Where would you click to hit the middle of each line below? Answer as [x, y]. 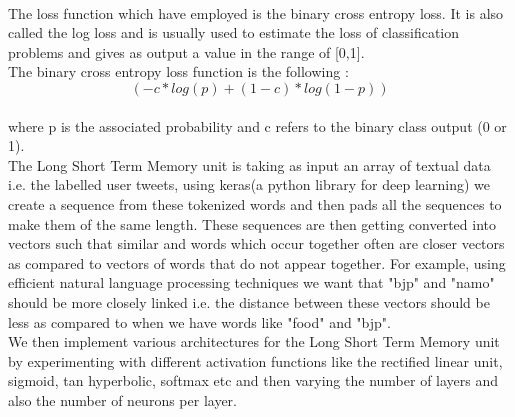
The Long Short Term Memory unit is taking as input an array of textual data [249, 164]
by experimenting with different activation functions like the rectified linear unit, [255, 360]
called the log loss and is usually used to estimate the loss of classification [234, 32]
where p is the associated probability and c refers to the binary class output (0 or [257, 125]
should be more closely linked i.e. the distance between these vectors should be [249, 301]
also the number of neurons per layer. [122, 399]
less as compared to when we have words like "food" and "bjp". [199, 321]
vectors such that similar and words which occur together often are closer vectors [256, 243]
